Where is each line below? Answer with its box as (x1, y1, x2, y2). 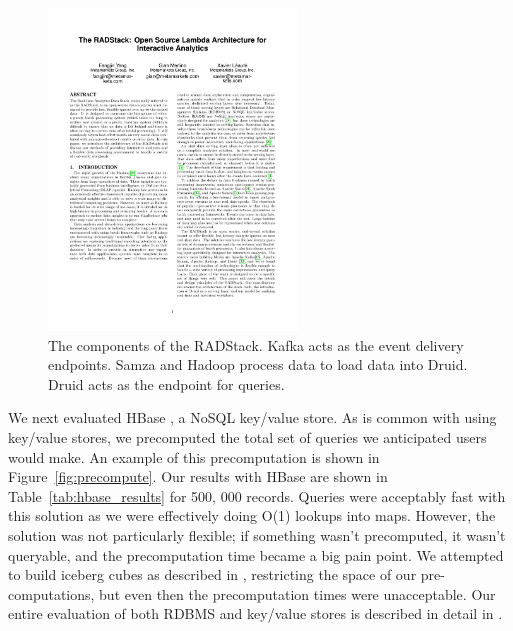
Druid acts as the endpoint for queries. (48, 373, 285, 394)
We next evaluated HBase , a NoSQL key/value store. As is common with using (8, 407, 497, 428)
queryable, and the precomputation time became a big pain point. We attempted (8, 544, 504, 565)
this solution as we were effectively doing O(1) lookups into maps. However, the (8, 505, 496, 526)
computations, (8, 583, 95, 604)
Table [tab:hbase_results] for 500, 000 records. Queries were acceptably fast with (8, 485, 506, 506)
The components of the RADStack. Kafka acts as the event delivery (48, 334, 464, 355)
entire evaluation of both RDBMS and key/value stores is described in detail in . (8, 603, 503, 624)
